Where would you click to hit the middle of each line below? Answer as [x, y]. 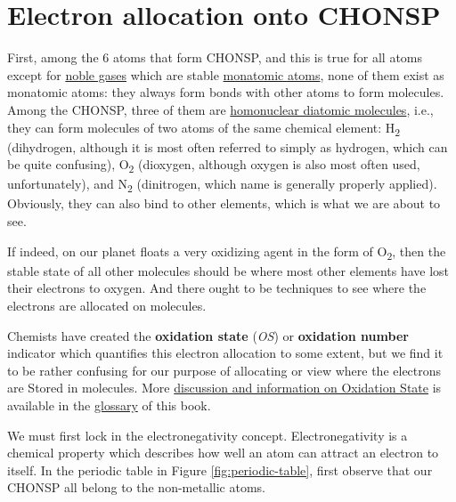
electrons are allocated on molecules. [107, 305]
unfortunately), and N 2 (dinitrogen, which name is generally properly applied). [222, 185]
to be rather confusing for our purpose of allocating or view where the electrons [224, 370]
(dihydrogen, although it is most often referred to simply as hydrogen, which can [228, 146]
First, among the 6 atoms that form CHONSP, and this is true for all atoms [215, 57]
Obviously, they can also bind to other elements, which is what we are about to [224, 203]
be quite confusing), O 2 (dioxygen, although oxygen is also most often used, [214, 166]
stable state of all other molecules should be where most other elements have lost [228, 270]
